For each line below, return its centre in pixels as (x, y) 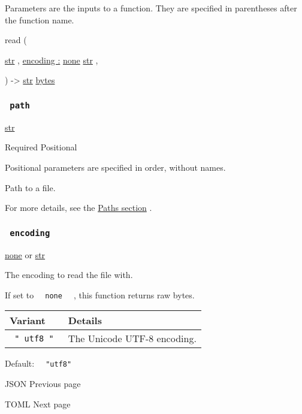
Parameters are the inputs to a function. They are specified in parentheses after (151, 8)
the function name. (40, 19)
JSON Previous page (43, 383)
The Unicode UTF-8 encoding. (132, 339)
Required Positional (41, 147)
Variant (28, 321)
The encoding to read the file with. (69, 275)
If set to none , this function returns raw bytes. (100, 294)
